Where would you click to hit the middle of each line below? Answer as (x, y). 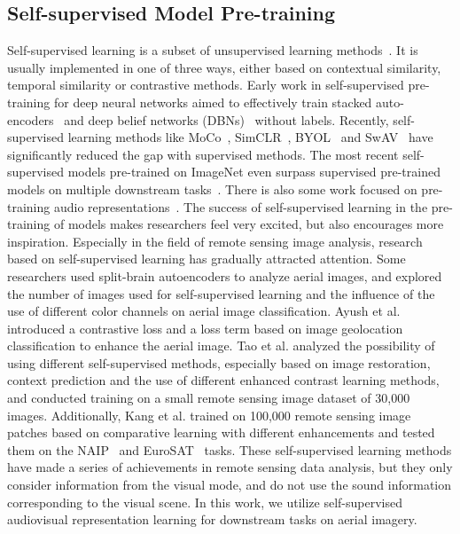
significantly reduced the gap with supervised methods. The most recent (203, 154)
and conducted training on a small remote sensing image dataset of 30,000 (209, 398)
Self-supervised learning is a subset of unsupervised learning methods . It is (213, 50)
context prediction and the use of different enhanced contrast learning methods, (223, 380)
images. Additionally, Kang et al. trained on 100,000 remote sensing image (209, 415)
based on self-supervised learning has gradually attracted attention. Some (207, 259)
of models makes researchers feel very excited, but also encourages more (249, 224)
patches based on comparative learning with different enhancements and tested (221, 432)
